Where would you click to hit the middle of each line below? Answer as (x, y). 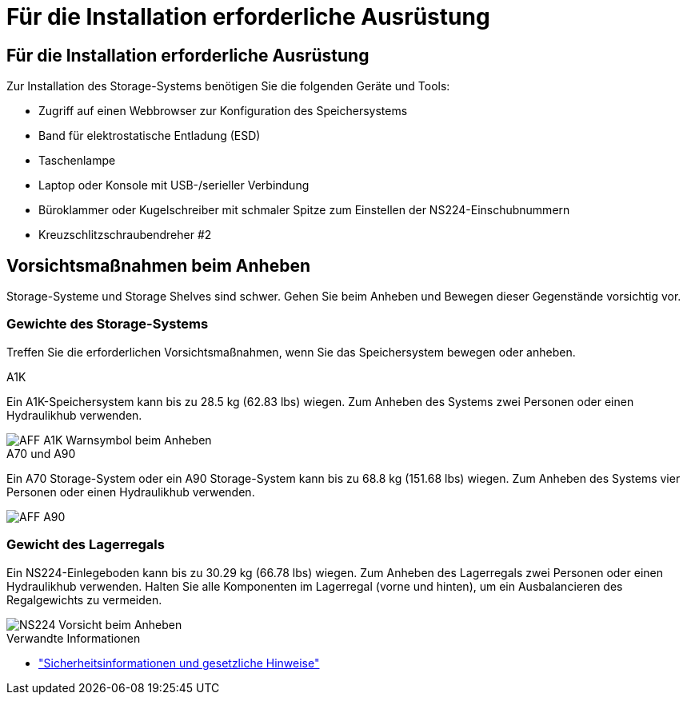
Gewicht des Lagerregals (86, 545)
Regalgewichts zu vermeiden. (84, 599)
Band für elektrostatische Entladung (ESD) (150, 136)
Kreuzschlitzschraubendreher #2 (125, 235)
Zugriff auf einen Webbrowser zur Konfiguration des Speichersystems (223, 111)
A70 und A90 (41, 453)
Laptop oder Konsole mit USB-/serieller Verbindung (174, 185)
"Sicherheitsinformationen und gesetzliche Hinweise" (179, 663)
